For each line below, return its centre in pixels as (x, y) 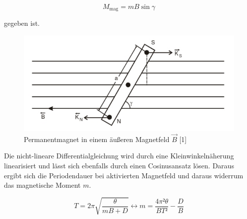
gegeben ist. (22, 23)
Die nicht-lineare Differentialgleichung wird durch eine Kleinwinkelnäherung (119, 156)
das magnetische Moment (42, 185)
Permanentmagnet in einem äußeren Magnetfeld (97, 139)
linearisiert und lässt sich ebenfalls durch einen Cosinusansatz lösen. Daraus (119, 165)
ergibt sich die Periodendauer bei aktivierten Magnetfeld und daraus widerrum (124, 175)
